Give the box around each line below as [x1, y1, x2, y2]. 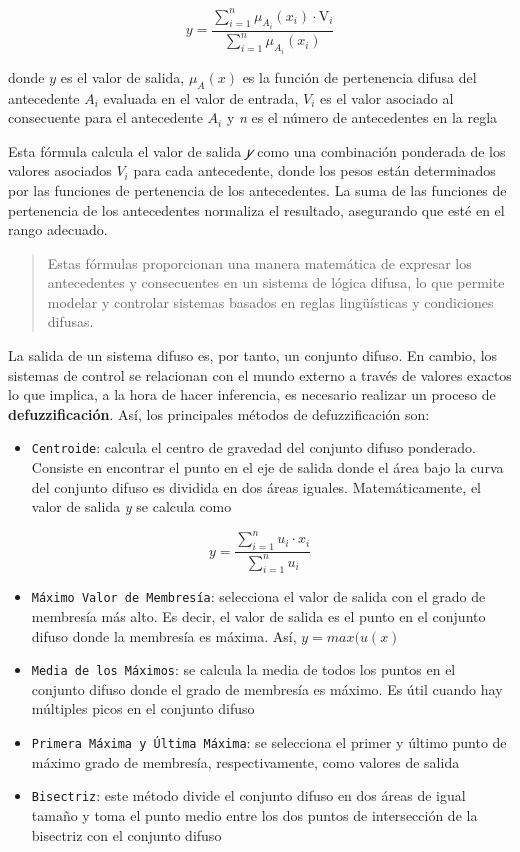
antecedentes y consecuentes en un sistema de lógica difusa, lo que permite [47, 272, 505, 293]
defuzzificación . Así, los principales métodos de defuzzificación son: [8, 403, 430, 424]
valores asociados [8, 160, 112, 181]
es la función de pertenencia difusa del [242, 66, 477, 87]
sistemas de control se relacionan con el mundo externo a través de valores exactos [8, 364, 512, 385]
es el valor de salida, [60, 66, 185, 87]
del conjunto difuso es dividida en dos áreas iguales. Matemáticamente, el [31, 476, 481, 497]
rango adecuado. [8, 219, 108, 240]
